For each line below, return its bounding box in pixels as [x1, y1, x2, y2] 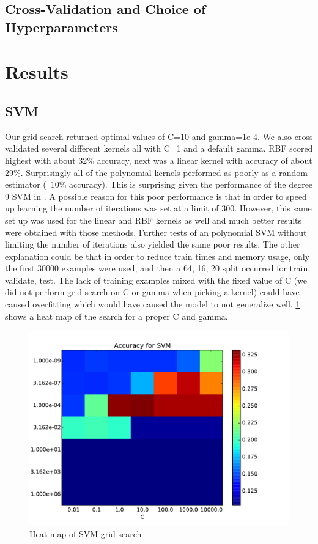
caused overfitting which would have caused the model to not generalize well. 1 [5, 298, 300, 311]
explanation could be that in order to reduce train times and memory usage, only [5, 249, 310, 262]
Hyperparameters [5, 17, 118, 36]
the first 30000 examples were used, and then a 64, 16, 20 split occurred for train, [5, 262, 311, 274]
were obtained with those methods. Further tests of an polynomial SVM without [5, 226, 307, 238]
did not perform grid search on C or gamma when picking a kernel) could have [5, 285, 300, 298]
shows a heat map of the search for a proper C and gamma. [5, 309, 228, 322]
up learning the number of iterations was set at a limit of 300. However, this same [5, 202, 312, 215]
